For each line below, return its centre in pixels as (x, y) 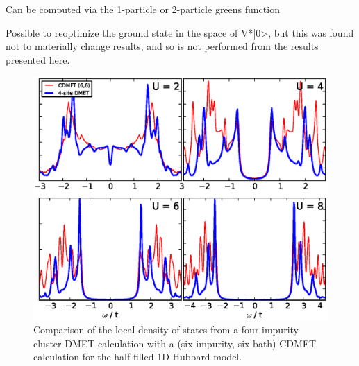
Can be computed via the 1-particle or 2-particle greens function (143, 9)
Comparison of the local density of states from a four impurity (166, 330)
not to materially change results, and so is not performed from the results (162, 46)
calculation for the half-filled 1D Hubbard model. (138, 357)
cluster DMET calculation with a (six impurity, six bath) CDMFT (175, 343)
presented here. (38, 59)
